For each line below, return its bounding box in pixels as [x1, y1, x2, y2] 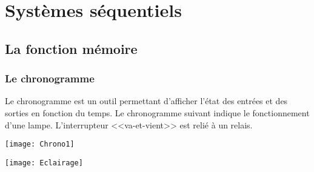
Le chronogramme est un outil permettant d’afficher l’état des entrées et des [5, 94, 288, 107]
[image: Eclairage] [5, 158, 83, 167]
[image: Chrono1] [5, 140, 75, 149]
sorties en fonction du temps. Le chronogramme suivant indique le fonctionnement [5, 106, 310, 119]
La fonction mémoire [5, 39, 138, 58]
